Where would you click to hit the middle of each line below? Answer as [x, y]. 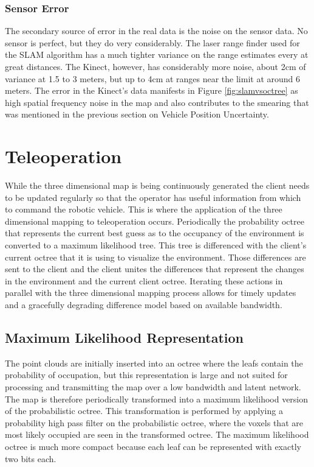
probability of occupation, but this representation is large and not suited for [146, 375]
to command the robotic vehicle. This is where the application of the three [144, 209]
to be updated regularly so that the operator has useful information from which [153, 197]
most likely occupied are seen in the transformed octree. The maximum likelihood [157, 434]
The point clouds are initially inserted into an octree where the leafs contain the [154, 363]
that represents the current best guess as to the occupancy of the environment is [155, 233]
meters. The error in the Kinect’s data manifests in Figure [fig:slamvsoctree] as [152, 90]
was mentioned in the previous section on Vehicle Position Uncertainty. [137, 114]
